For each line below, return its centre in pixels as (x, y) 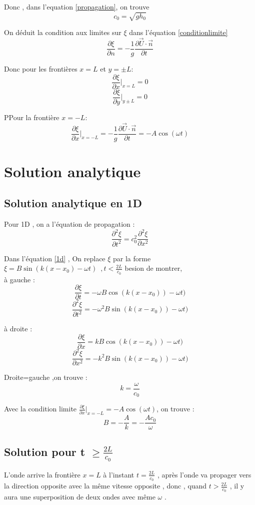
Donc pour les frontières (41, 69)
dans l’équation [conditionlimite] (178, 32)
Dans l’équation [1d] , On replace (55, 258)
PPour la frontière (32, 117)
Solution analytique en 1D (73, 203)
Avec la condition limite (40, 409)
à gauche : (19, 279)
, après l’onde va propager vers (204, 474)
